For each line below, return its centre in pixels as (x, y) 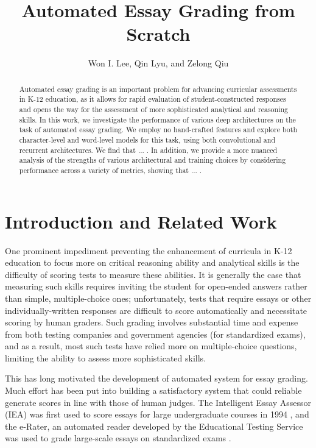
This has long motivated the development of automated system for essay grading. (156, 378)
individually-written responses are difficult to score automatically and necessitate (156, 310)
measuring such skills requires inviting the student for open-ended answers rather (156, 286)
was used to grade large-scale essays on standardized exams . (118, 438)
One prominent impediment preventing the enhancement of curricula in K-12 (149, 250)
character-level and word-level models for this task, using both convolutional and (147, 139)
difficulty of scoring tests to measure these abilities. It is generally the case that (153, 274)
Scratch (158, 34)
